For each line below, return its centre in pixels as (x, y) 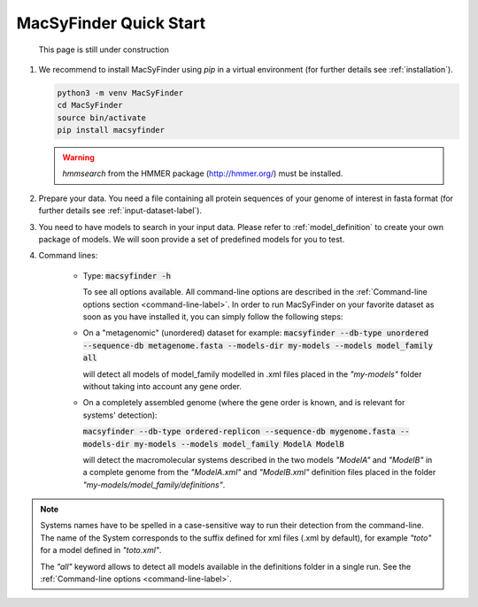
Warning (78, 158)
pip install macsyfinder (111, 130)
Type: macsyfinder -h (127, 275)
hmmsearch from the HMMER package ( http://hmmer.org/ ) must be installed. (203, 173)
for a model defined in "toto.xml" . (101, 550)
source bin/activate (101, 118)
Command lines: (68, 256)
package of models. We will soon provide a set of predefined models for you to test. (192, 240)
